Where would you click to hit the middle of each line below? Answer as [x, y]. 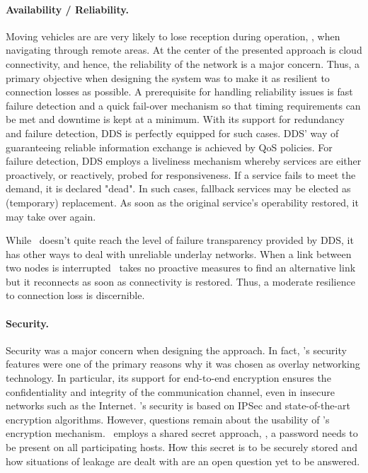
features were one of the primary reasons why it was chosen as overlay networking [183, 364]
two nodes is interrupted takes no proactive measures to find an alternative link [181, 268]
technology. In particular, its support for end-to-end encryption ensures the [168, 378]
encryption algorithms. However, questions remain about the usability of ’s [168, 419]
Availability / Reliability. [67, 9]
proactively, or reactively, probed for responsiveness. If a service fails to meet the [181, 174]
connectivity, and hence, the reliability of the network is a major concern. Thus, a [183, 63]
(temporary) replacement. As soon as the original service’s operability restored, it [182, 202]
